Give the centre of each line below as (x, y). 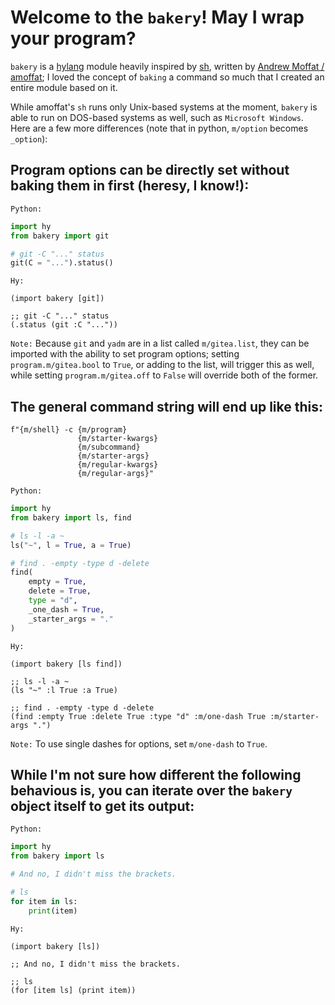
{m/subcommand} (109, 447)
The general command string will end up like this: (167, 406)
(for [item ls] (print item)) (73, 990)
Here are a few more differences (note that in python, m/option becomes (159, 128)
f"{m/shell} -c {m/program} (69, 430)
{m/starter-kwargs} (118, 439)
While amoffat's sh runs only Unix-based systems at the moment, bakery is (164, 107)
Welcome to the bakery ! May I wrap (157, 17)
